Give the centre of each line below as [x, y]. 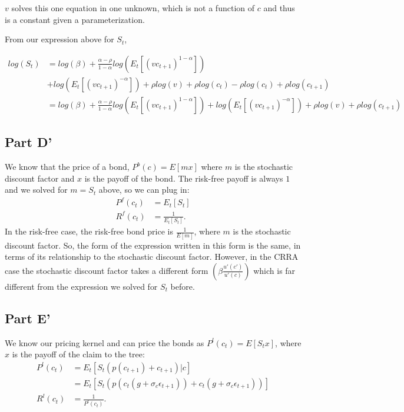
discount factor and [40, 178]
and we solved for [36, 190]
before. [183, 286]
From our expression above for [59, 39]
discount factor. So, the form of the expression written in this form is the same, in [153, 245]
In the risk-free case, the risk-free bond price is [89, 231]
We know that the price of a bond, [67, 167]
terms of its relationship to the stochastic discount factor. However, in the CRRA [152, 257]
